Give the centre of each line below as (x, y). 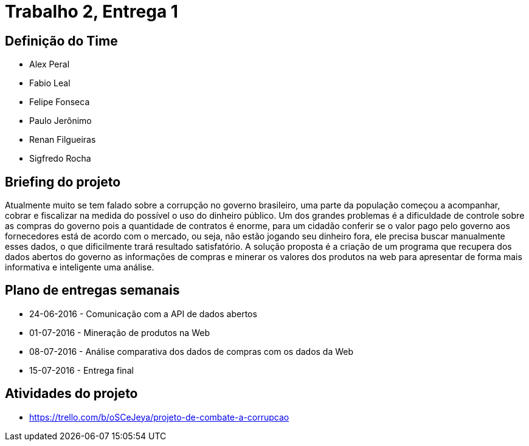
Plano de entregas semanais (92, 290)
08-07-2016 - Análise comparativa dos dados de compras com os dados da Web (192, 351)
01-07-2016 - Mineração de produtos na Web (119, 332)
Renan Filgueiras (63, 140)
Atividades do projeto (71, 394)
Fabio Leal (50, 83)
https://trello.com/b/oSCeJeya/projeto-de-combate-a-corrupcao (159, 417)
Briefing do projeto (63, 182)
